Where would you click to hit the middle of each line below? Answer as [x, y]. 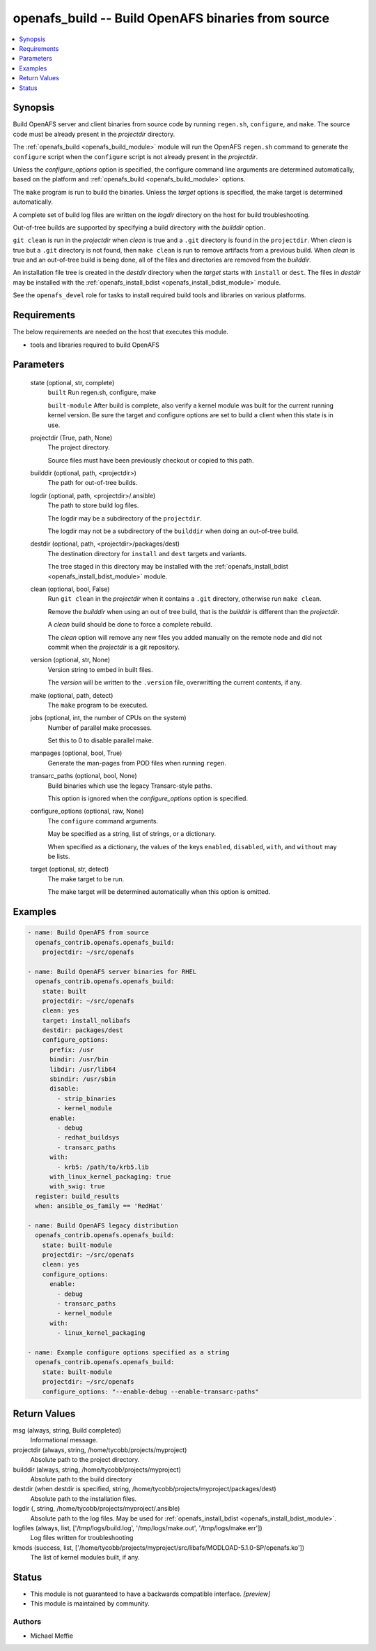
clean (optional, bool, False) [70, 589]
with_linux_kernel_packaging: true [110, 1176]
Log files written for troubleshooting [82, 1538]
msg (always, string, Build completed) [67, 1430]
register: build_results [77, 1196]
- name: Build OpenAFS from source [88, 933]
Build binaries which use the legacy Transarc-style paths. [130, 786]
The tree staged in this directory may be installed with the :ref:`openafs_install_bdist [168, 567]
